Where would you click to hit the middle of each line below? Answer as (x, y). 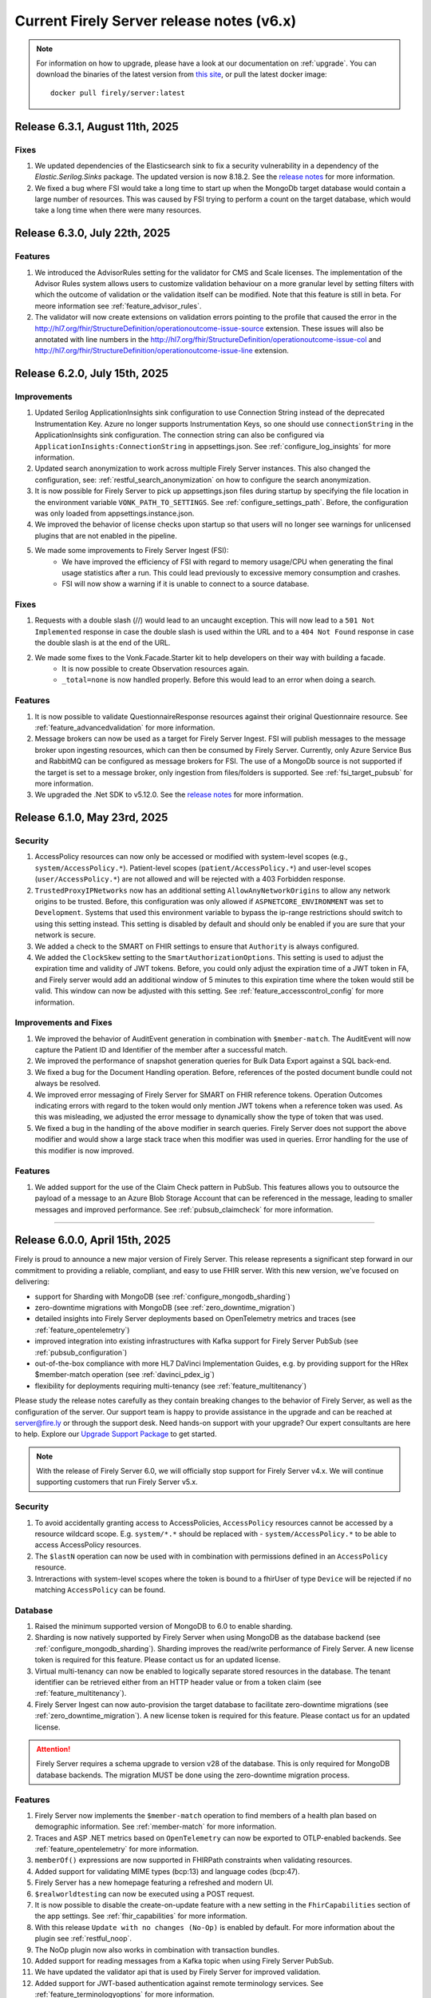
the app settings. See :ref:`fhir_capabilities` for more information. (141, 1916)
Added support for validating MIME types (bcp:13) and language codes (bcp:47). (167, 1871)
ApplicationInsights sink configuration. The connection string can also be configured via (180, 435)
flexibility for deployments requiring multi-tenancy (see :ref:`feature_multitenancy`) (171, 1386)
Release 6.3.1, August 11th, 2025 (97, 127)
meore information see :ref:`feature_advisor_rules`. (118, 306)
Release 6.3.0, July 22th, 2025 (93, 233)
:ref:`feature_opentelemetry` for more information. (117, 1849)
